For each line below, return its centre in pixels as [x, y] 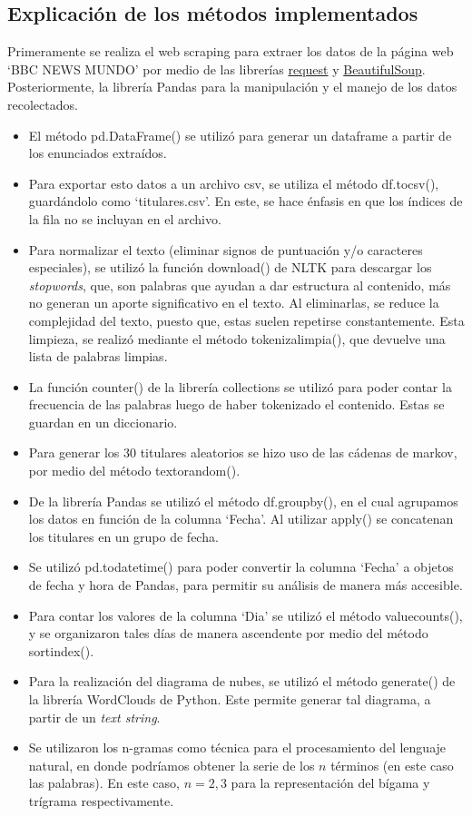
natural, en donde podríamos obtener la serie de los [172, 765]
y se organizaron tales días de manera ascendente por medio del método [228, 633]
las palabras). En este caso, [104, 783]
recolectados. [43, 104]
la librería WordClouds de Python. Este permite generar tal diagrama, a [230, 699]
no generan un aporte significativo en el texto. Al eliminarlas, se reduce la [234, 303]
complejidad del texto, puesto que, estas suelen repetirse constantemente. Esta [246, 320]
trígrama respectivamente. [101, 800]
